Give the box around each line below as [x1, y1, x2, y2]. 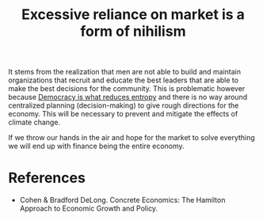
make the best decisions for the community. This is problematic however [8, 84, 246, 93]
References [8, 169, 86, 187]
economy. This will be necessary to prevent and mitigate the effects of [8, 109, 238, 119]
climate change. [8, 117, 61, 128]
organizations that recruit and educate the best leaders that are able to [8, 75, 239, 85]
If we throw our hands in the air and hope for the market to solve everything [8, 133, 255, 143]
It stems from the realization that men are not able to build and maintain [8, 67, 242, 77]
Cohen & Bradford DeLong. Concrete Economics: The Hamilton [19, 196, 226, 205]
